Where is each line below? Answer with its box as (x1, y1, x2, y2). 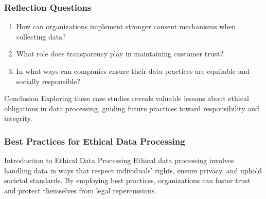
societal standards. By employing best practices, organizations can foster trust (4, 175, 251, 186)
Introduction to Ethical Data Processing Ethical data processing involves (4, 155, 234, 166)
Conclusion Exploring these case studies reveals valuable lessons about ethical (4, 93, 249, 104)
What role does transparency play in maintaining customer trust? (16, 48, 224, 59)
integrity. (4, 113, 32, 124)
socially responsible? (16, 75, 80, 86)
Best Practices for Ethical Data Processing (4, 134, 185, 147)
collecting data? (16, 31, 66, 42)
